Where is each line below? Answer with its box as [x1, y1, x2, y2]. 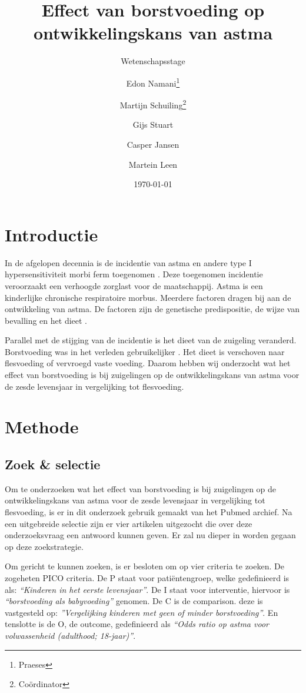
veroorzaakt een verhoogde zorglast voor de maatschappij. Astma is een [5, 279, 263, 291]
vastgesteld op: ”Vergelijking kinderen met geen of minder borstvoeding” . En [5, 606, 278, 618]
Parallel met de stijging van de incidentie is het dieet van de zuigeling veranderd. [5, 334, 297, 346]
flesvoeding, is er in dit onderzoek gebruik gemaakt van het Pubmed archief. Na [5, 506, 292, 518]
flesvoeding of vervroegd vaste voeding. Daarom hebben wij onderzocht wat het [5, 357, 291, 369]
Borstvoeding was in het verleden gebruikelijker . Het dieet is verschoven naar [5, 345, 285, 357]
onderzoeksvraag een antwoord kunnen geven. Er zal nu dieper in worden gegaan [5, 529, 296, 541]
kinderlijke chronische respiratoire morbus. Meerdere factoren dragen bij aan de [5, 291, 291, 303]
